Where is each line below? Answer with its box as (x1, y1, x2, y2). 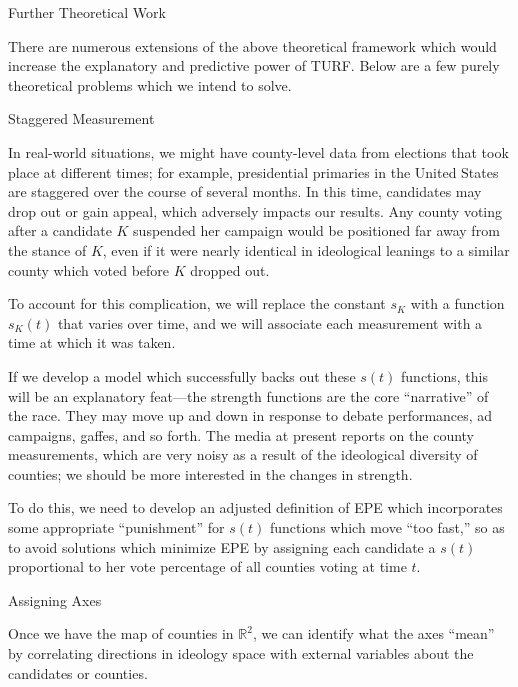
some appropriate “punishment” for (8, 517, 225, 538)
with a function (410, 293, 505, 314)
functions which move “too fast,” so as (269, 517, 505, 538)
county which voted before (8, 259, 170, 280)
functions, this (401, 365, 488, 386)
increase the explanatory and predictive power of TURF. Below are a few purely (8, 55, 500, 76)
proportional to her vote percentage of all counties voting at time (8, 556, 407, 577)
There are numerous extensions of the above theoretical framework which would (8, 35, 497, 56)
